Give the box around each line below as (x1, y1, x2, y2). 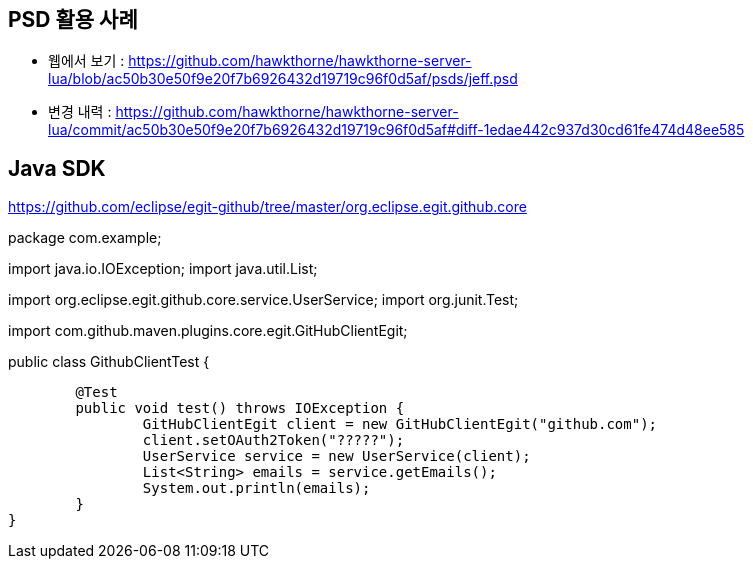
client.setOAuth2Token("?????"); (142, 432, 405, 449)
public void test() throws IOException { (75, 400, 405, 417)
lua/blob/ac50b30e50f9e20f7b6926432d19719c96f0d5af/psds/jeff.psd (48, 70, 518, 88)
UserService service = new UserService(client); (142, 448, 531, 465)
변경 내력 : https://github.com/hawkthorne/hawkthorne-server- (48, 103, 459, 121)
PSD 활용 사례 (8, 7, 138, 32)
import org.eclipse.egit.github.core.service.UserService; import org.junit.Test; (8, 291, 519, 309)
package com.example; (8, 229, 162, 247)
